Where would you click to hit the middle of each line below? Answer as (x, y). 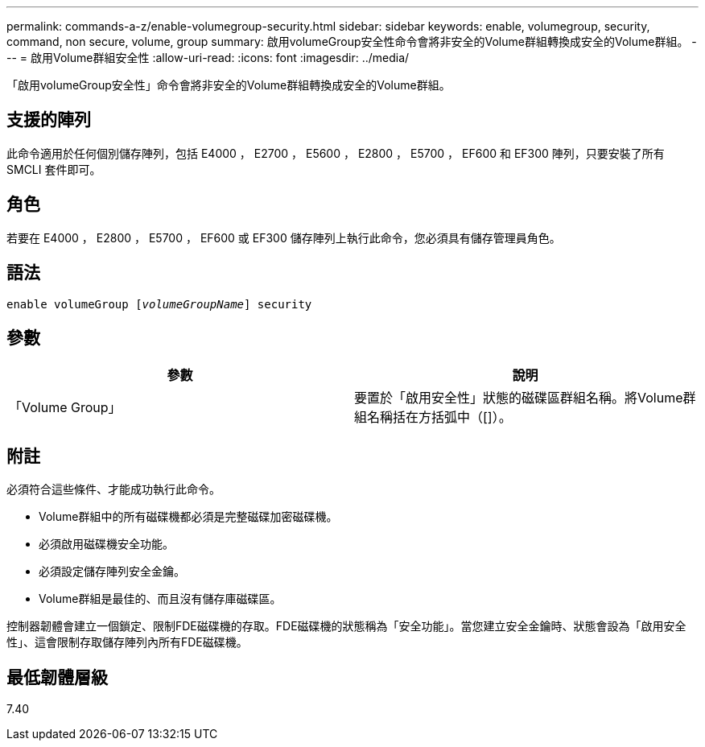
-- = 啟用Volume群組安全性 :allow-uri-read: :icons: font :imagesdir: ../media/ (208, 58)
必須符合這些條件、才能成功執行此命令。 (113, 489)
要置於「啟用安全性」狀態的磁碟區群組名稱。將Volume (519, 398)
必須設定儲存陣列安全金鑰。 (112, 572)
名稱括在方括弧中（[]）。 (439, 417)
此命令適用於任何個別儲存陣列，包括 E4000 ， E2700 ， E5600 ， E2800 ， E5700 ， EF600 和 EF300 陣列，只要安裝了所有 (336, 153)
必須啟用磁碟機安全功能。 (106, 544)
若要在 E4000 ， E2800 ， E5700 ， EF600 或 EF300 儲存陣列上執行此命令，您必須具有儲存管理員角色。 (284, 237)
